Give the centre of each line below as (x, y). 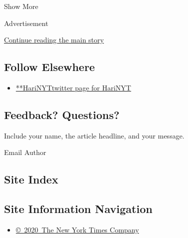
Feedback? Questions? (62, 114)
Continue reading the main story (54, 40)
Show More (21, 6)
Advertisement (26, 23)
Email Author (25, 152)
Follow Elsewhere (49, 67)
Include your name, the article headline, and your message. (94, 135)
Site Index (31, 179)
